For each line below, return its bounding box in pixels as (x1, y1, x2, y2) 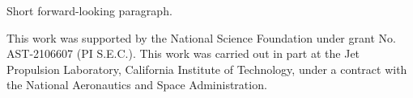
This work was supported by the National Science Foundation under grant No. (6, 29, 396, 46)
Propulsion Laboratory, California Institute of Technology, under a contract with (6, 60, 407, 77)
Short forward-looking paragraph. (6, 2, 172, 18)
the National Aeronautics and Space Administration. (6, 76, 267, 93)
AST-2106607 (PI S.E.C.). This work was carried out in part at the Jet (6, 45, 360, 62)
